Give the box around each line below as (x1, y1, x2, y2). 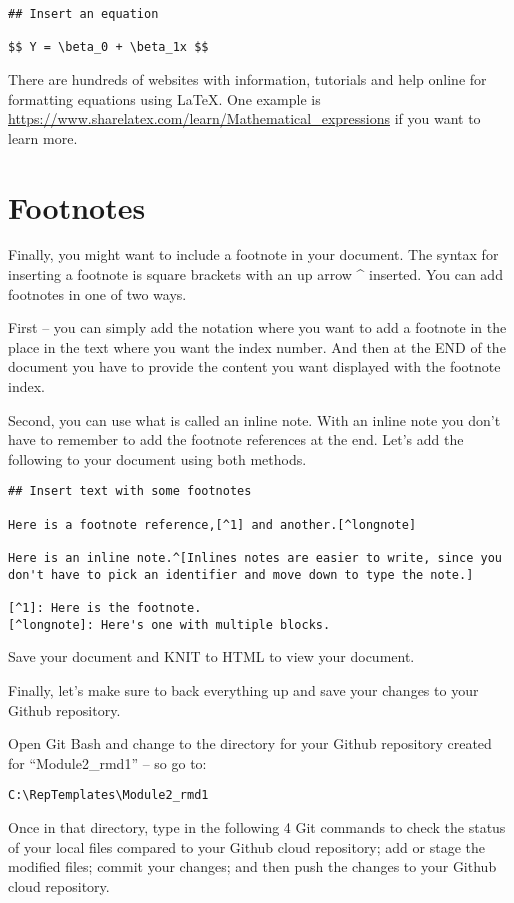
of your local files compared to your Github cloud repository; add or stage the (8, 836, 485, 857)
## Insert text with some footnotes (8, 484, 252, 499)
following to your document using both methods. (8, 448, 307, 469)
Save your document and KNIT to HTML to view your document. (8, 646, 415, 667)
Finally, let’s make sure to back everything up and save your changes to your (8, 679, 479, 700)
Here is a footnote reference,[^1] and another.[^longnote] (8, 517, 417, 532)
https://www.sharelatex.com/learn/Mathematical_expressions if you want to (8, 108, 481, 129)
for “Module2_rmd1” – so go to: (8, 752, 207, 773)
